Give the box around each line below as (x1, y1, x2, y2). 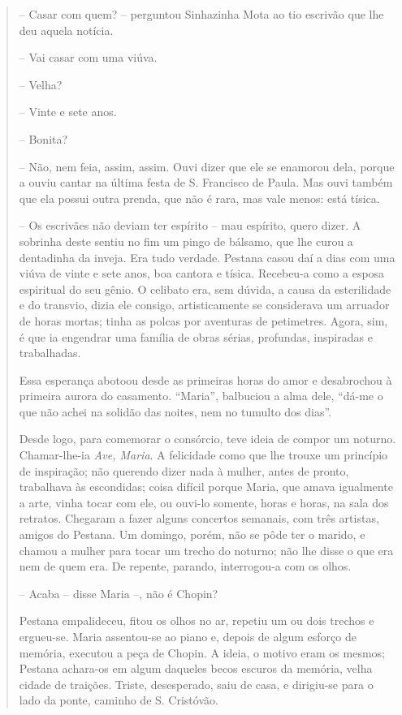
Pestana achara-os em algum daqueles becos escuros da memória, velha (19, 660, 373, 677)
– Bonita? (19, 130, 68, 147)
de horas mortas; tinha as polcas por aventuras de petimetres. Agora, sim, (19, 312, 388, 329)
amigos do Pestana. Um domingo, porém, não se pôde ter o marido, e (19, 526, 365, 543)
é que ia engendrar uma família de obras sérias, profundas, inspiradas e (19, 328, 373, 345)
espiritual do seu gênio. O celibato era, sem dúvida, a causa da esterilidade (19, 280, 391, 297)
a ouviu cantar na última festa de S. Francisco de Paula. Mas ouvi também (19, 174, 393, 191)
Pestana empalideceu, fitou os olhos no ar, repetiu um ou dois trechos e (19, 612, 374, 629)
